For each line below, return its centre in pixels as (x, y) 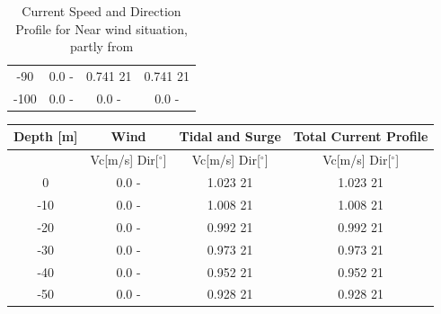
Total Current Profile (361, 136)
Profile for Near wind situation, (101, 28)
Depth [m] (46, 136)
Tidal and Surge (230, 136)
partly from (101, 46)
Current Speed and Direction (101, 11)
